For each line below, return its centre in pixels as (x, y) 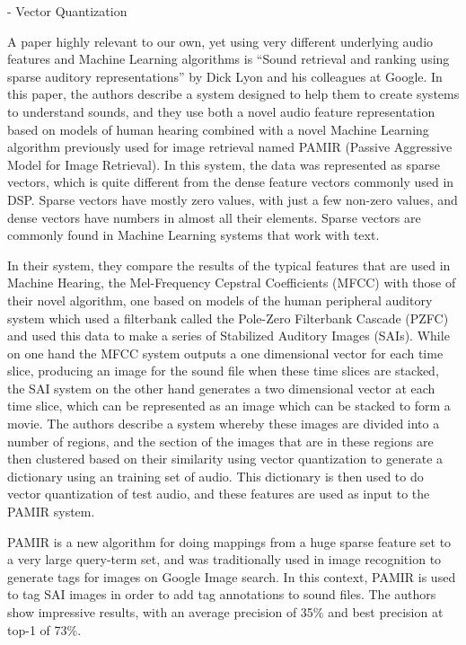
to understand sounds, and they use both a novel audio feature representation (221, 111)
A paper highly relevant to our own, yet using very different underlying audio (220, 41)
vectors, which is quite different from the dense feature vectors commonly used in (231, 182)
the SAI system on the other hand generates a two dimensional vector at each (221, 388)
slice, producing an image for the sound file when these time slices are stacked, (223, 371)
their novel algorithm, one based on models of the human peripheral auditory (220, 300)
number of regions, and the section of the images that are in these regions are (220, 441)
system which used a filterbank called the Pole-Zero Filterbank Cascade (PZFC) (228, 318)
